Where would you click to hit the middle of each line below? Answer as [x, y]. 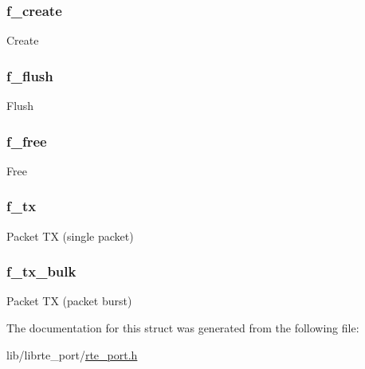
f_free [27, 141]
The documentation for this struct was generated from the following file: [183, 328]
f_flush [30, 75]
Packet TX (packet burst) [69, 301]
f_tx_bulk [41, 271]
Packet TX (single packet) [70, 236]
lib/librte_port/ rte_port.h [72, 354]
